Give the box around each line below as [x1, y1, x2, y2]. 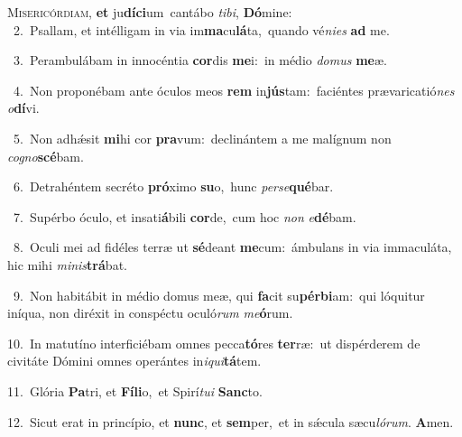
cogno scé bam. [7, 146, 84, 165]
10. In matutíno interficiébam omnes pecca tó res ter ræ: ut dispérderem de [7, 333, 420, 352]
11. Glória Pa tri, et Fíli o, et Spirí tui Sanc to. [7, 381, 263, 400]
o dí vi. [7, 98, 40, 117]
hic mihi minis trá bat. [7, 255, 127, 274]
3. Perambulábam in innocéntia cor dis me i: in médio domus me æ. [13, 51, 387, 70]
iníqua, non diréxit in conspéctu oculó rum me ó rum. [7, 303, 293, 322]
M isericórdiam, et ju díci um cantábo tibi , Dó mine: [7, 3, 292, 21]
